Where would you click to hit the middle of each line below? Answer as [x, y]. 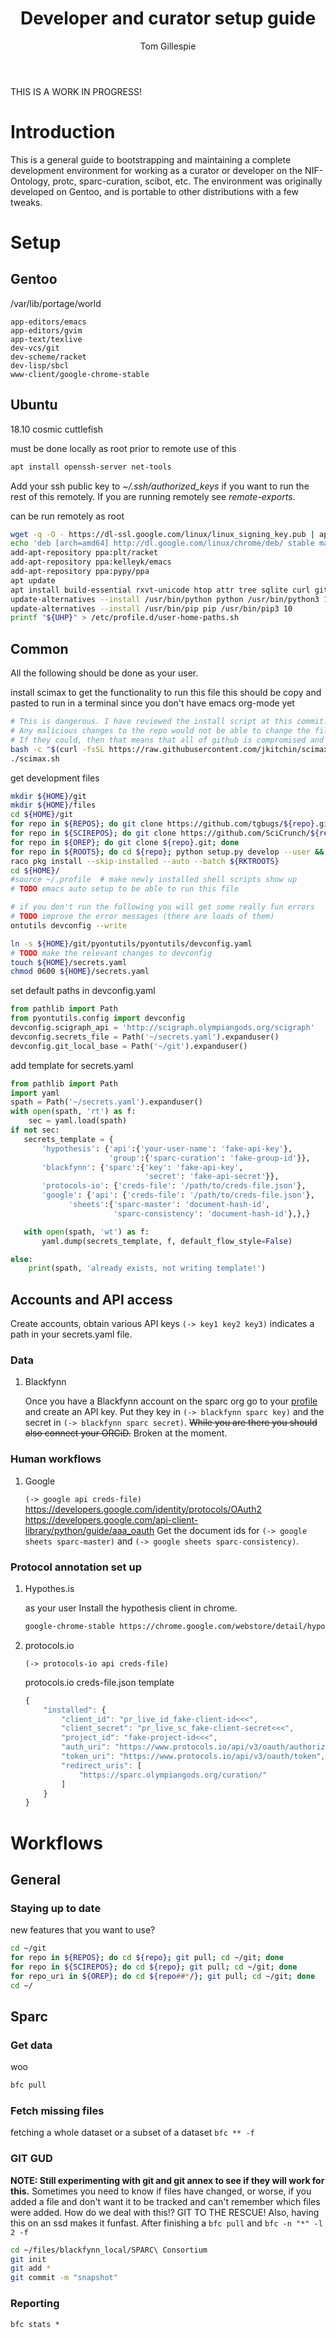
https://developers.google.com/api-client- [111, 1519]
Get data [31, 2045]
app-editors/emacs [48, 322]
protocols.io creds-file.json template [99, 1682]
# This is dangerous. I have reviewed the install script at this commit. [169, 722]
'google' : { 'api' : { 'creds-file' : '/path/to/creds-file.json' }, [178, 1195]
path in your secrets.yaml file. [71, 1334]
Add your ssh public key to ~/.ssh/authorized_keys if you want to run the [160, 486]
